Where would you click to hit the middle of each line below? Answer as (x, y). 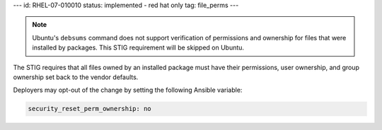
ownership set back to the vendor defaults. (76, 77)
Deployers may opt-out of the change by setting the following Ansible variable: (128, 90)
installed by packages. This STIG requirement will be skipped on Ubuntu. (138, 48)
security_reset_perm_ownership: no (89, 109)
